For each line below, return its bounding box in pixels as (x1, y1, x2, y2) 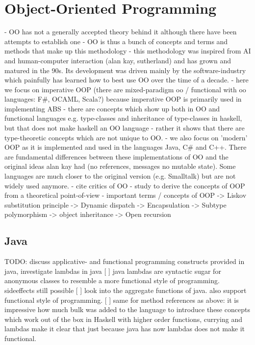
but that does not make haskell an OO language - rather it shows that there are (4, 123, 245, 133)
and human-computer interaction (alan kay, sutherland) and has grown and (4, 55, 231, 65)
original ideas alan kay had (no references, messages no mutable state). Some (4, 161, 236, 171)
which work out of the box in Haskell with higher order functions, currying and (4, 314, 242, 324)
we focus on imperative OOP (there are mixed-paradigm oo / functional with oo (4, 84, 246, 94)
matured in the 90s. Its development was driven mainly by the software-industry (4, 65, 246, 75)
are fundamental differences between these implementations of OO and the (4, 151, 229, 161)
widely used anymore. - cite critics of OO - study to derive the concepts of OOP (4, 180, 245, 190)
